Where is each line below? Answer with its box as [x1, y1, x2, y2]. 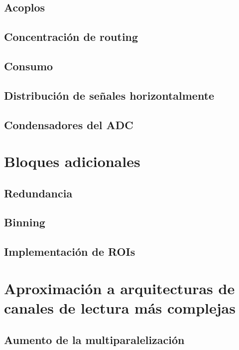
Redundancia [4, 185, 73, 200]
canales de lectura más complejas [4, 298, 236, 318]
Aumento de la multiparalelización [4, 332, 185, 347]
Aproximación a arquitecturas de [4, 278, 235, 298]
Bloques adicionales [4, 151, 140, 172]
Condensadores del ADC [4, 117, 133, 132]
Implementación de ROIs [4, 244, 135, 259]
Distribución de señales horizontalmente [4, 87, 215, 103]
